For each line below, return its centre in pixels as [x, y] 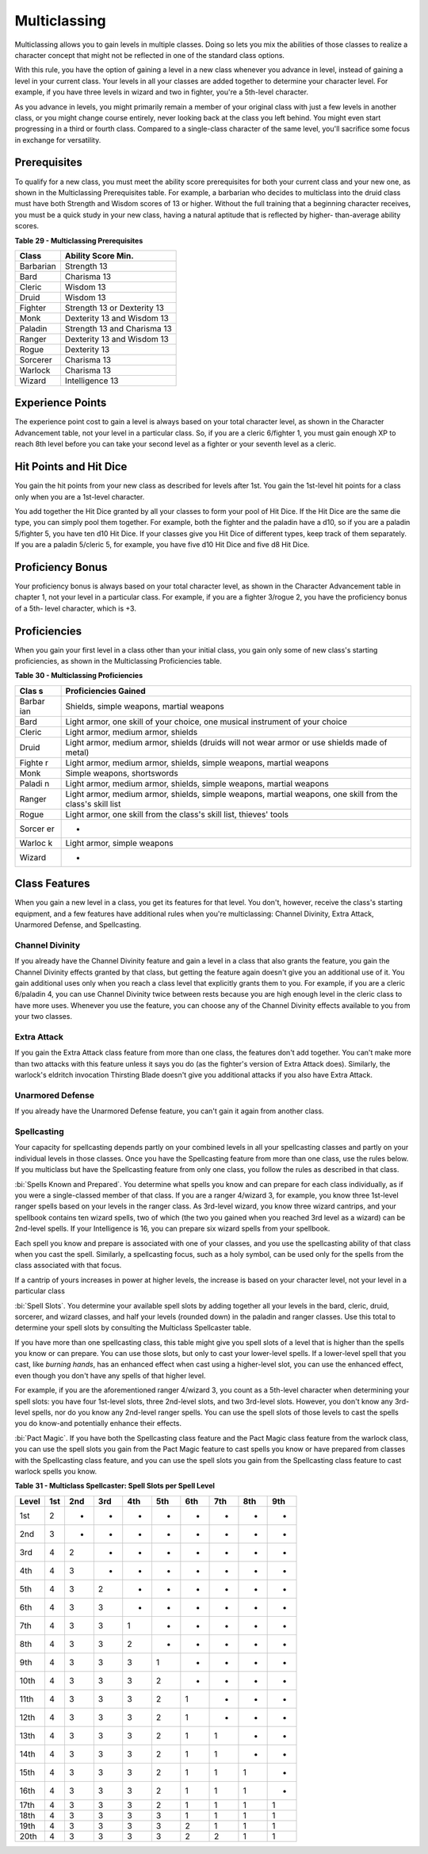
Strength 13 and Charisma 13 [118, 328]
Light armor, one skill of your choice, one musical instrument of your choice [206, 722]
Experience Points [61, 403]
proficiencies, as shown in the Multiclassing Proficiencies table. [118, 661]
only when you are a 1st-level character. [80, 496]
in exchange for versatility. [58, 140]
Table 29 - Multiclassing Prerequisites [79, 240]
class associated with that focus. [68, 1266]
